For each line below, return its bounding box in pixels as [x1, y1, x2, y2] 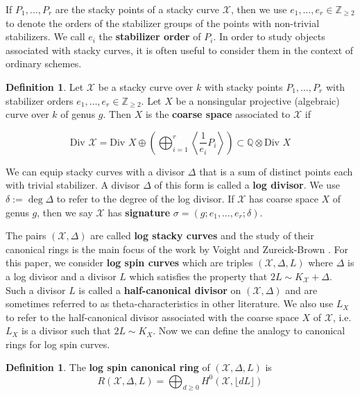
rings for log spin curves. [6, 336, 110, 351]
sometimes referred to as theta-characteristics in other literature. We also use [6, 296, 334, 311]
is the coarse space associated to [145, 107, 291, 121]
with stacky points [204, 79, 283, 94]
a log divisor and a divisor [6, 268, 117, 283]
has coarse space [249, 191, 318, 205]
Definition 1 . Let [6, 79, 84, 94]
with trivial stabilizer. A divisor [6, 178, 140, 192]
